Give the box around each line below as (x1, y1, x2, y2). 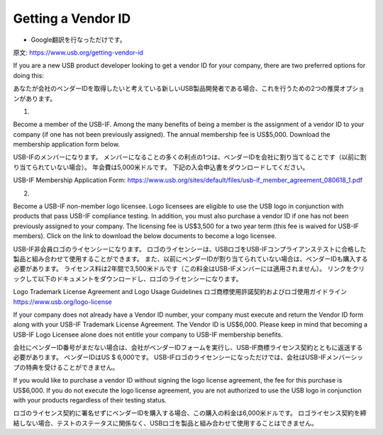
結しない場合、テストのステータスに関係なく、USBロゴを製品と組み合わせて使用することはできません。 (13, 419, 318, 427)
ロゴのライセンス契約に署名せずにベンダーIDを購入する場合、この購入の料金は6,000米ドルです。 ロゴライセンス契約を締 (13, 409, 367, 417)
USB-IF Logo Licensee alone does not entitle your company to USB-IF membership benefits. (13, 330, 283, 339)
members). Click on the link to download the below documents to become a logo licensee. (13, 232, 277, 240)
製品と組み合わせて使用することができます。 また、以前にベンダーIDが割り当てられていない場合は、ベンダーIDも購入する (13, 254, 368, 263)
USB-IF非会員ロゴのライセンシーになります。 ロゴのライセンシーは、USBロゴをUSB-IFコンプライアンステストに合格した (13, 244, 367, 253)
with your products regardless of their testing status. (13, 396, 167, 405)
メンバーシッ (326, 353, 364, 361)
